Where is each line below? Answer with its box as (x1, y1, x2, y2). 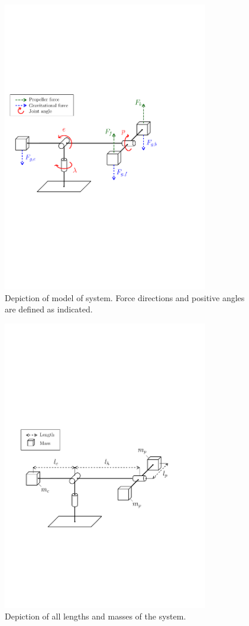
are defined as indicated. (5, 303, 93, 315)
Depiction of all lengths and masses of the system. (5, 610, 186, 622)
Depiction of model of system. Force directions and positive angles (5, 291, 245, 304)
